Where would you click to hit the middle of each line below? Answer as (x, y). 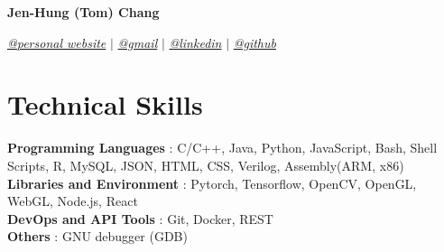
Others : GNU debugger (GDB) (97, 236)
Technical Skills (105, 104)
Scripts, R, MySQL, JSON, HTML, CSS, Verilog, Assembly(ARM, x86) (206, 165)
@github (254, 42)
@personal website (57, 42)
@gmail (138, 42)
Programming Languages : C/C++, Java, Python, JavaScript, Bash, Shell (222, 148)
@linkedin (195, 42)
